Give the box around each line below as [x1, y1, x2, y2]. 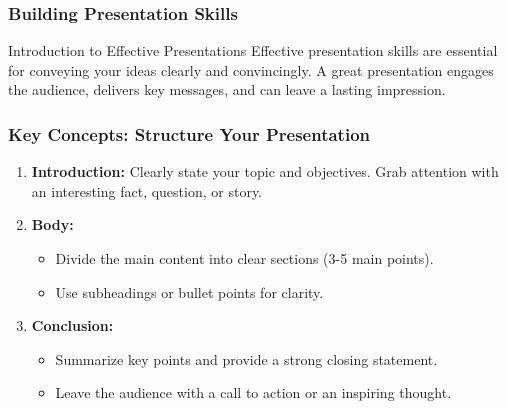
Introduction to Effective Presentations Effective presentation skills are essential [8, 40, 498, 61]
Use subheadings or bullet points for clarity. [55, 281, 324, 302]
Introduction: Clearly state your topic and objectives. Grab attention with [31, 161, 499, 182]
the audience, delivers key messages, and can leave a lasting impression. [8, 79, 446, 100]
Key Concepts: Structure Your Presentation [8, 121, 370, 146]
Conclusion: [31, 315, 114, 336]
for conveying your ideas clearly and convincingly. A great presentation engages [8, 59, 494, 80]
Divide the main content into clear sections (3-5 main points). [55, 248, 434, 268]
